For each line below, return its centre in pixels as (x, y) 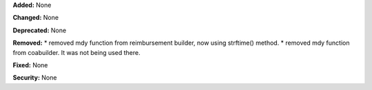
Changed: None (35, 18)
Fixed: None (30, 65)
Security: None (35, 78)
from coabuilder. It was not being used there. (76, 52)
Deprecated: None (40, 30)
